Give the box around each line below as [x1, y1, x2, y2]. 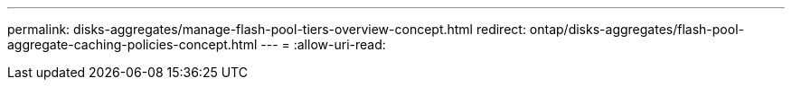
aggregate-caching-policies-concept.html [7, 37, 258, 52]
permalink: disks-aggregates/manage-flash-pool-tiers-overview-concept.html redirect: [7, 22, 526, 37]
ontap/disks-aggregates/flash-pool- [529, 22, 744, 37]
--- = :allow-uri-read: [260, 37, 386, 52]
